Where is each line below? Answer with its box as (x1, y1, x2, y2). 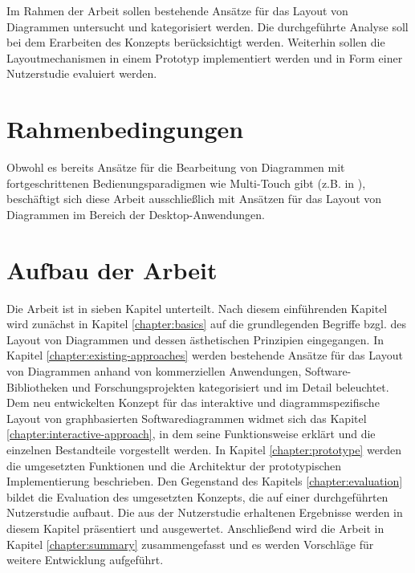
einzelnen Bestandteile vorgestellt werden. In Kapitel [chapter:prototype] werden (6, 441, 402, 457)
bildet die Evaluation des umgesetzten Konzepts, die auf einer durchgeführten (6, 488, 389, 505)
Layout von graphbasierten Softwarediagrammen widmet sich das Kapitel (6, 409, 367, 426)
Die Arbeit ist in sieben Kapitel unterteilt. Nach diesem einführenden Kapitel (6, 299, 388, 316)
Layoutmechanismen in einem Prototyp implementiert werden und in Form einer (6, 49, 403, 66)
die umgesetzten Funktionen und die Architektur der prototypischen (6, 457, 342, 473)
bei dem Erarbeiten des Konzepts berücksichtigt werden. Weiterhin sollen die (6, 34, 385, 51)
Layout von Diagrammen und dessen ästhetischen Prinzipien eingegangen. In (6, 331, 384, 347)
